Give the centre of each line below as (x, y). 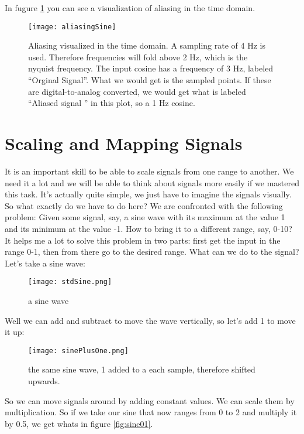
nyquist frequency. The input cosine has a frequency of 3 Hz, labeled (151, 68)
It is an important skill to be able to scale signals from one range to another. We (149, 171)
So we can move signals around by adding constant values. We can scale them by (150, 400)
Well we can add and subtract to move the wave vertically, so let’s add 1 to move (150, 320)
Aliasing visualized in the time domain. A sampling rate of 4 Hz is (147, 45)
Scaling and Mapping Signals (124, 143)
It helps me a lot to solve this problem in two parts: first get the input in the (143, 240)
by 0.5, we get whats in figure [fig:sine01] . (79, 423)
